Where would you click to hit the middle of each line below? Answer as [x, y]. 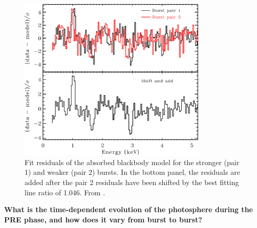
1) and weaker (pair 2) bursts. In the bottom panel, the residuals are [132, 172]
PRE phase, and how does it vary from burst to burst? [103, 219]
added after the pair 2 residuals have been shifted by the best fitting [132, 182]
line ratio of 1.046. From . [65, 192]
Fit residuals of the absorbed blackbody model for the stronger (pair [132, 162]
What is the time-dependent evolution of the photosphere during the [128, 209]
